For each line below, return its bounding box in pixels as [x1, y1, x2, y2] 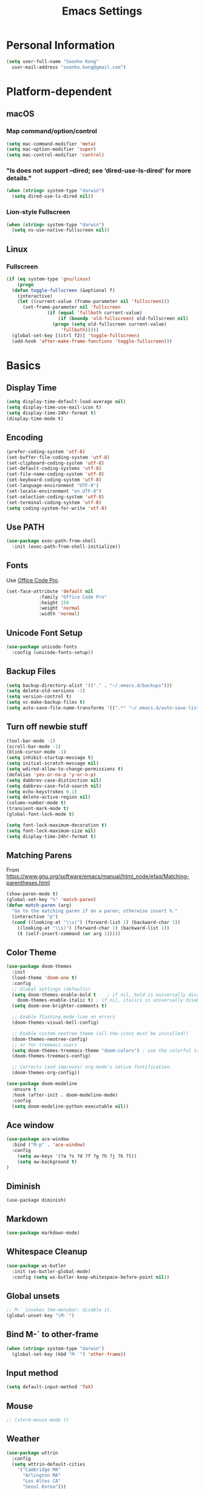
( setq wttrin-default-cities [12, 1461, 86, 1467]
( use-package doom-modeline [6, 1081, 78, 1087]
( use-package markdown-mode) [6, 1230, 80, 1236]
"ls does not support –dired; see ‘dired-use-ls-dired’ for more [6, 166, 191, 175]
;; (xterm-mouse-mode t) [6, 1417, 69, 1423]
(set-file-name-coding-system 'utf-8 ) [6, 471, 104, 477]
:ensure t [12, 1086, 36, 1092]
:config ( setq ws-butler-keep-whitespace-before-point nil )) [12, 1274, 170, 1280]
